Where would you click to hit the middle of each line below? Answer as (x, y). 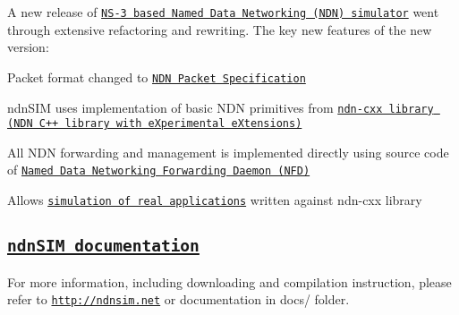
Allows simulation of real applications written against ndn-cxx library (215, 200)
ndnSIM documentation (103, 246)
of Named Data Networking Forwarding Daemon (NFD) (159, 170)
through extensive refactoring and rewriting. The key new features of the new (220, 29)
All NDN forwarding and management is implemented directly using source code (228, 152)
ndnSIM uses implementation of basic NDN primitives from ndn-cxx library (221, 107)
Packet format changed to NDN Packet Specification (157, 77)
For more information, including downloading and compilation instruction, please (229, 281)
